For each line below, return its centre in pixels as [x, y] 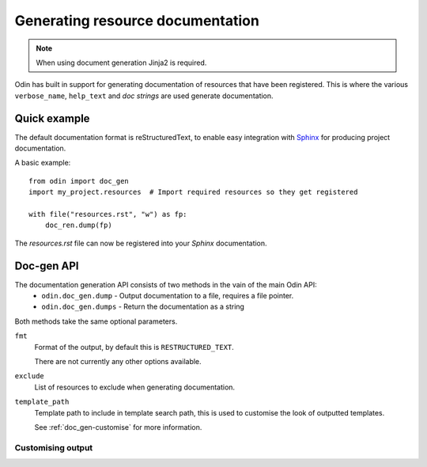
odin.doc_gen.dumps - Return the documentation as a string [143, 307]
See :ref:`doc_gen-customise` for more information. [118, 427]
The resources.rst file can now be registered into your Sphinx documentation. [141, 243]
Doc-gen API [47, 266]
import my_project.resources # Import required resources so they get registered [193, 192]
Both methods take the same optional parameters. [96, 321]
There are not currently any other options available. [118, 361]
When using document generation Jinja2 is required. [121, 63]
